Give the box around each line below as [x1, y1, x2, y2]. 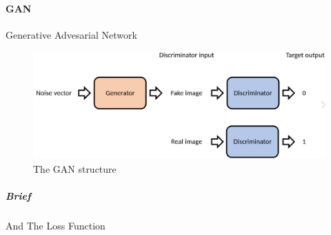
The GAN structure [33, 162, 117, 176]
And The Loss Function [6, 218, 106, 233]
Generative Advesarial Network [6, 27, 137, 41]
